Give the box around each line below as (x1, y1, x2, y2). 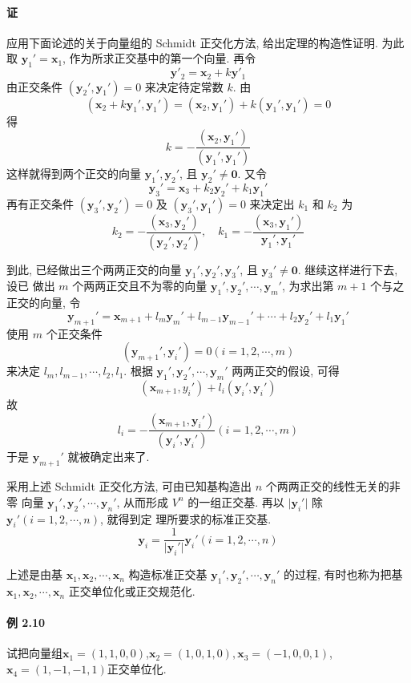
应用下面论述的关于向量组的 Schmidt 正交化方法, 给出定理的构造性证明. (6, 34, 378, 51)
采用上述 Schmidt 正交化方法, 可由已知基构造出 (6, 478, 252, 495)
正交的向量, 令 (6, 294, 81, 311)
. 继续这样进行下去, (297, 261, 398, 277)
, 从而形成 (116, 493, 169, 510)
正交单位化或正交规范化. (68, 583, 195, 600)
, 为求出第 (281, 277, 334, 294)
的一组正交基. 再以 (187, 493, 284, 510)
